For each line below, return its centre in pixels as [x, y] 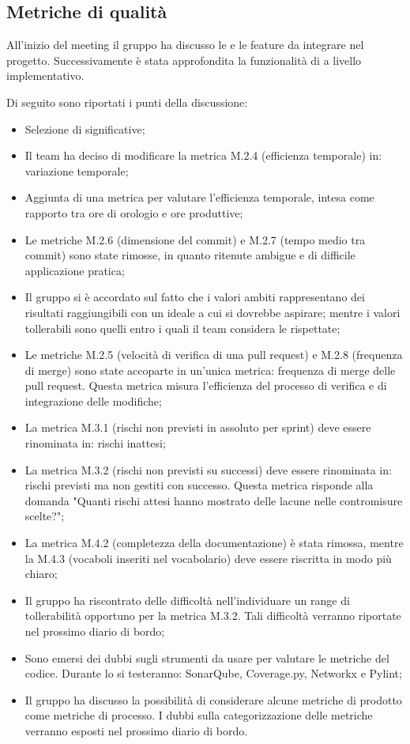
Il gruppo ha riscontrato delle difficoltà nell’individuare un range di [187, 600]
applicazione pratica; [75, 270]
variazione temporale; [77, 170]
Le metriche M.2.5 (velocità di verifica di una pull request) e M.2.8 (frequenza [214, 355]
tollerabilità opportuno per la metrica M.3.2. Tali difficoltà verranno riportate [213, 616]
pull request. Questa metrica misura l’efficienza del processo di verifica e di [206, 385]
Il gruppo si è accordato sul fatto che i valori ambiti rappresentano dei [195, 297]
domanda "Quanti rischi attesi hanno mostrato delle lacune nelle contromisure [214, 500]
